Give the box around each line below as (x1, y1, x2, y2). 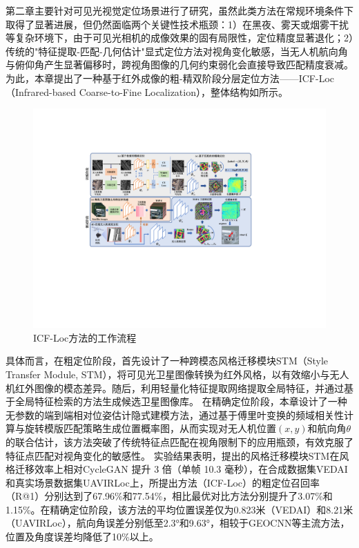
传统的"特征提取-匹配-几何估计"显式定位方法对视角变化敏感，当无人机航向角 (6, 43, 348, 58)
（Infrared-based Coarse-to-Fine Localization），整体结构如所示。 (6, 84, 288, 99)
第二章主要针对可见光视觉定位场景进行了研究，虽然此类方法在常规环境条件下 (6, 3, 353, 17)
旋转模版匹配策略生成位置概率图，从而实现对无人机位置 (24, 421, 276, 436)
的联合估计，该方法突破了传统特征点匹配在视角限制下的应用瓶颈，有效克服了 (6, 434, 353, 449)
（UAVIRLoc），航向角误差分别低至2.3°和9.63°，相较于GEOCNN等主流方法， (6, 516, 350, 530)
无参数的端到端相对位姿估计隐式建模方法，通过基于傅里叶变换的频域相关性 (6, 407, 344, 422)
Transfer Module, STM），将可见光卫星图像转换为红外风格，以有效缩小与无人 (6, 366, 349, 381)
